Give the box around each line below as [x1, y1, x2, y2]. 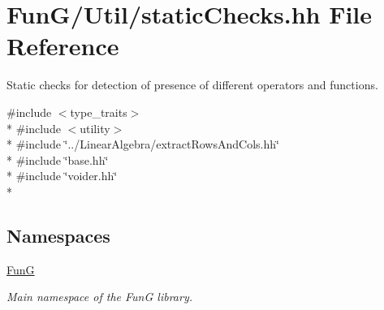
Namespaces [6, 222, 110, 248]
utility [80, 119, 110, 136]
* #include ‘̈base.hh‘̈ [6, 151, 109, 168]
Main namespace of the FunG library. [6, 288, 192, 305]
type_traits [70, 103, 127, 120]
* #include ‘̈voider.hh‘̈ [6, 167, 118, 184]
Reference [6, 29, 119, 62]
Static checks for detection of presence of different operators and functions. [6, 76, 378, 93]
